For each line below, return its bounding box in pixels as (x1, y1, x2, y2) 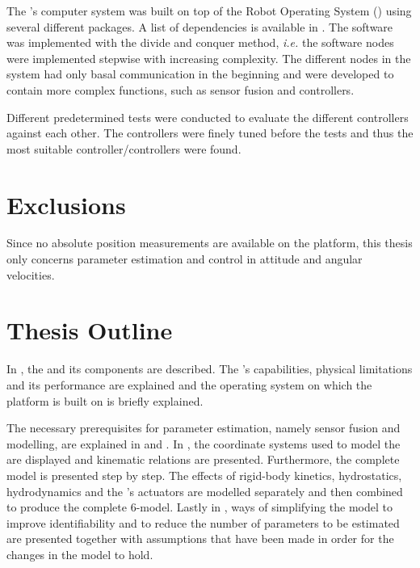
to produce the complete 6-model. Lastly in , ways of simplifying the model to (6, 499, 393, 515)
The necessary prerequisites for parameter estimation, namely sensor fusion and (6, 419, 401, 436)
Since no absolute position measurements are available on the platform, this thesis (6, 234, 413, 251)
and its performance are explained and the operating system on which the (6, 376, 372, 393)
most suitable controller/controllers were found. (6, 140, 241, 157)
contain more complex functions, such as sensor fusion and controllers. (6, 81, 355, 98)
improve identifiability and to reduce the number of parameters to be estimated (6, 514, 400, 531)
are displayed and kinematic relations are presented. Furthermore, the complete (6, 451, 400, 468)
